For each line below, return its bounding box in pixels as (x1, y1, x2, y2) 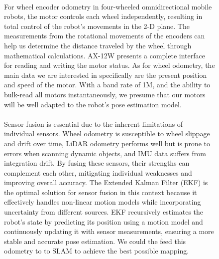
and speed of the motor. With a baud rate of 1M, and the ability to (4, 79, 211, 90)
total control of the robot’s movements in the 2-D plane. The (4, 20, 190, 31)
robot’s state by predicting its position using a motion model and (4, 216, 203, 227)
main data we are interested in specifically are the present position (4, 69, 207, 80)
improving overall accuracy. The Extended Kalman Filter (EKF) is (4, 177, 208, 188)
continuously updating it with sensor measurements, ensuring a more (4, 226, 214, 237)
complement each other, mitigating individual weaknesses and (4, 167, 192, 178)
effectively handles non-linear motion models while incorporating (4, 197, 201, 207)
